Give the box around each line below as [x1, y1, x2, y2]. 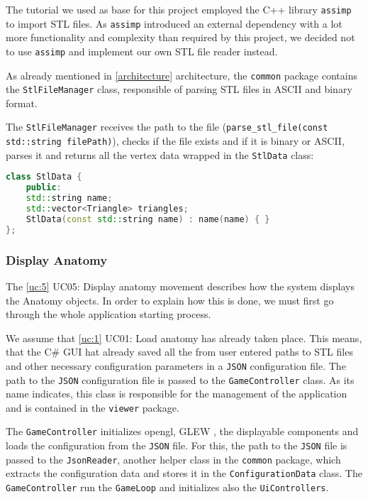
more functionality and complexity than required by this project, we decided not [6, 30, 355, 45]
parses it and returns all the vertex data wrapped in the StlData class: [6, 147, 314, 162]
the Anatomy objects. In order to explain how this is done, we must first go [6, 292, 334, 307]
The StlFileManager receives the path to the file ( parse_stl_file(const [6, 119, 328, 134]
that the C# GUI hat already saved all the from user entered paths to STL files [6, 344, 353, 359]
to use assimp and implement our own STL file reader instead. [6, 43, 278, 58]
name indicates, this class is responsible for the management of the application [6, 386, 347, 401]
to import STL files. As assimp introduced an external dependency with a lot [6, 16, 342, 31]
